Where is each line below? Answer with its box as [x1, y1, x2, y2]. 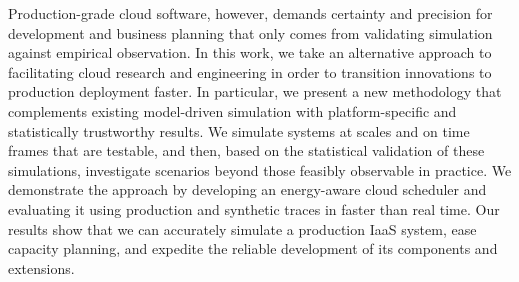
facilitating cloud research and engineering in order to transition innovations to [8, 61, 492, 82]
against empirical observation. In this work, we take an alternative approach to [8, 42, 492, 63]
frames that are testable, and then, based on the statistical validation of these [8, 140, 485, 161]
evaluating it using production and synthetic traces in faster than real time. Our [8, 198, 500, 219]
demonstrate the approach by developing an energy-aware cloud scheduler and [8, 179, 487, 200]
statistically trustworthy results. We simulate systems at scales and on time [8, 120, 470, 141]
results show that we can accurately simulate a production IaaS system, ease [8, 218, 477, 239]
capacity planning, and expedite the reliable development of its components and [8, 238, 498, 259]
